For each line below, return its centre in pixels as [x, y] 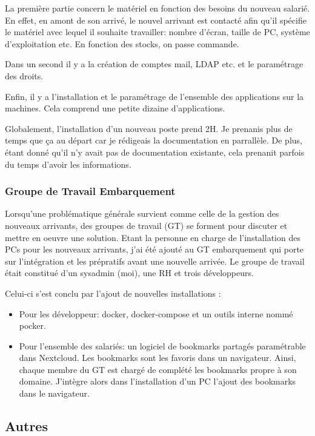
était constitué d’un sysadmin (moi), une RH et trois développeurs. [129, 273]
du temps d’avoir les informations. [68, 164]
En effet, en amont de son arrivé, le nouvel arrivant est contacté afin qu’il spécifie [156, 20]
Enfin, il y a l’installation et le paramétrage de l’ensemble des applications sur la [154, 96]
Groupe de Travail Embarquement [90, 191]
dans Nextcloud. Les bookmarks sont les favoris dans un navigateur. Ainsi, [157, 358]
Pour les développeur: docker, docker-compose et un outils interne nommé [156, 313]
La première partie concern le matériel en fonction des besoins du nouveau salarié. [157, 8]
